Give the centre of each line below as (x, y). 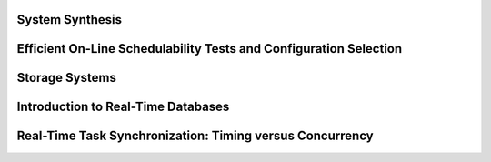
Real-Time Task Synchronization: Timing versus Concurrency (195, 136)
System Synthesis (70, 20)
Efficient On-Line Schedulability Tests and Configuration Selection (210, 49)
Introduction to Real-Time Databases (123, 107)
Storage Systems (67, 78)
